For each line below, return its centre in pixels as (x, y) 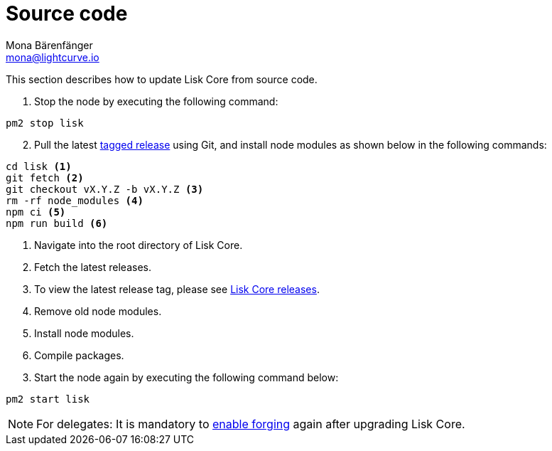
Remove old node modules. (98, 311)
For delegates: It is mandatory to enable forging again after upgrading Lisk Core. (251, 424)
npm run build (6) (57, 223)
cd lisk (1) (39, 166)
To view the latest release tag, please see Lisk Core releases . (177, 289)
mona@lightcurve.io (53, 57)
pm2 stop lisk (45, 123)
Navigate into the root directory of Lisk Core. (139, 245)
